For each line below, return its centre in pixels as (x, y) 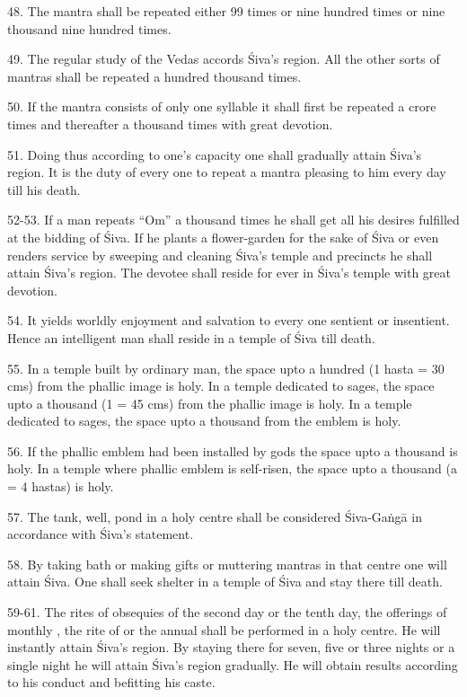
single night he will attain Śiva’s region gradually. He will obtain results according (233, 664)
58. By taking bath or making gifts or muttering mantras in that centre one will (227, 564)
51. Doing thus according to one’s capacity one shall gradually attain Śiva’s (215, 154)
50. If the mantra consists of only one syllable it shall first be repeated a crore (222, 106)
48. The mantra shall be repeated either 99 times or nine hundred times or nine (226, 11)
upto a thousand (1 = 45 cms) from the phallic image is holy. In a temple (210, 403)
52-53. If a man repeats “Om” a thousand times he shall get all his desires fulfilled (233, 220)
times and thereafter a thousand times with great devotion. (170, 124)
